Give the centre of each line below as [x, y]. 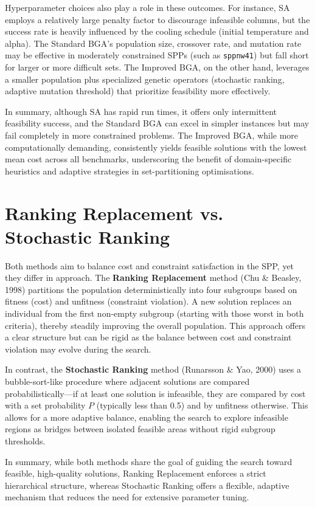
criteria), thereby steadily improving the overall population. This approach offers [155, 325]
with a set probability [45, 405]
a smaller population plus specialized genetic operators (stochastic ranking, [145, 79]
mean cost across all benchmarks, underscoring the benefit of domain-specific [148, 159]
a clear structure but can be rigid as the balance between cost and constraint [148, 337]
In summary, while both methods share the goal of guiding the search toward [149, 461]
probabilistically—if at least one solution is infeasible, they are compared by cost [155, 393]
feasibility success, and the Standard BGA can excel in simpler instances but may [157, 123]
